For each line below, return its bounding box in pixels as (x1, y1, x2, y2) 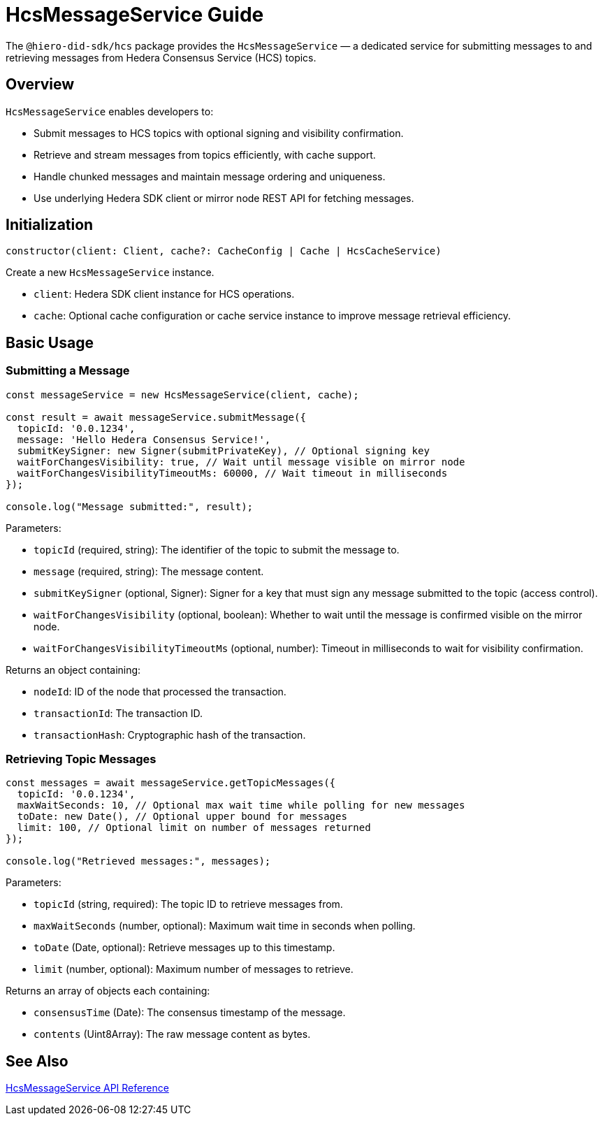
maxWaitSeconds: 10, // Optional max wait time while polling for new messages (17, 800, 465, 811)
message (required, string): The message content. (34, 565, 264, 577)
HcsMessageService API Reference (6, 1082, 169, 1094)
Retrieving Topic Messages (6, 752, 157, 767)
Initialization (6, 216, 94, 234)
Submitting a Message (6, 363, 130, 378)
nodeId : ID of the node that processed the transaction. (34, 685, 286, 697)
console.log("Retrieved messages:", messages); (6, 855, 271, 867)
